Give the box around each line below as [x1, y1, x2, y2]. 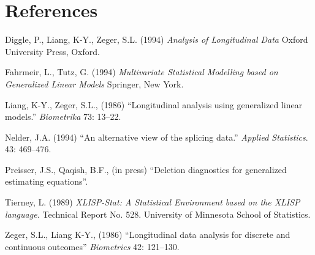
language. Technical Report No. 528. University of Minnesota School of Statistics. [5, 207, 311, 220]
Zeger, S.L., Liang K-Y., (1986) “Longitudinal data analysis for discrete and [5, 228, 290, 241]
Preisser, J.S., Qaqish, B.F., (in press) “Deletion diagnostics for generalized [5, 163, 287, 176]
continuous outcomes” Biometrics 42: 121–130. [5, 240, 180, 253]
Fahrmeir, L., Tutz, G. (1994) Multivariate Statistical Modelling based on [5, 65, 278, 78]
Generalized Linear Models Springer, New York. [5, 77, 184, 90]
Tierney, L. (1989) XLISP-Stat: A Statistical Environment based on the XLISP [5, 196, 300, 209]
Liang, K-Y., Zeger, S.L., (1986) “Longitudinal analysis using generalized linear [5, 98, 303, 111]
